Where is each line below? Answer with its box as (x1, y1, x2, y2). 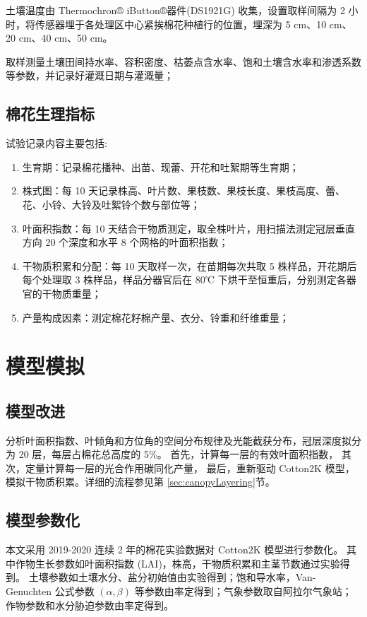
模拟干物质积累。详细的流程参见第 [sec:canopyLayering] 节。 (6, 474, 275, 489)
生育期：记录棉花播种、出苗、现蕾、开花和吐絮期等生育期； (22, 159, 299, 174)
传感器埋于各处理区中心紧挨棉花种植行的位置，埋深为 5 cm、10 (35, 16, 327, 31)
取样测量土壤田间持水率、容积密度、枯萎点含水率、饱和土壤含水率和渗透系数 (6, 54, 361, 69)
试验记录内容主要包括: (6, 136, 107, 151)
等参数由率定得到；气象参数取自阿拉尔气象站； (134, 584, 352, 599)
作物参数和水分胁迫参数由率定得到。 (6, 597, 174, 612)
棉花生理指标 (6, 102, 95, 124)
